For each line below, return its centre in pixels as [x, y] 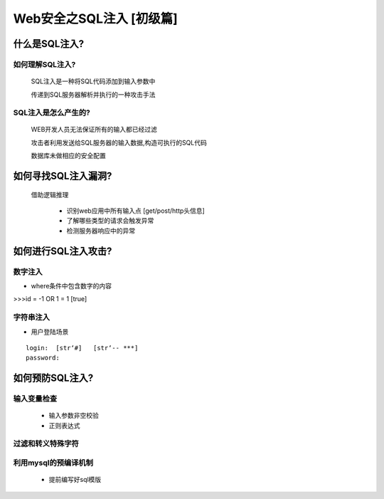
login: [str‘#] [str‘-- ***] [82, 348]
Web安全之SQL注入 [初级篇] [95, 19]
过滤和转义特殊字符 [46, 443]
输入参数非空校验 [74, 416]
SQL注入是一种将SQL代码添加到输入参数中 [93, 81]
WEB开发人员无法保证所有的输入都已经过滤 [94, 130]
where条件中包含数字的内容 [71, 285]
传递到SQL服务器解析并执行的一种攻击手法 [93, 94]
